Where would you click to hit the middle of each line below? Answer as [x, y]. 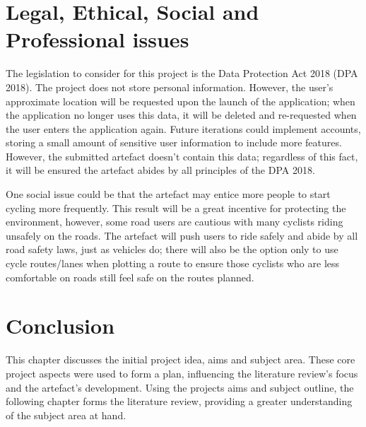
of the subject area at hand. [66, 415]
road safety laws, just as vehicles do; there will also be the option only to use [172, 249]
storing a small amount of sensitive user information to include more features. [174, 142]
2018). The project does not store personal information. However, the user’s [170, 87]
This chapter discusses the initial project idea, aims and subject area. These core [181, 359]
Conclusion [60, 326]
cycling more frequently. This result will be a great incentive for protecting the [176, 207]
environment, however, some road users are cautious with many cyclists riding [175, 222]
